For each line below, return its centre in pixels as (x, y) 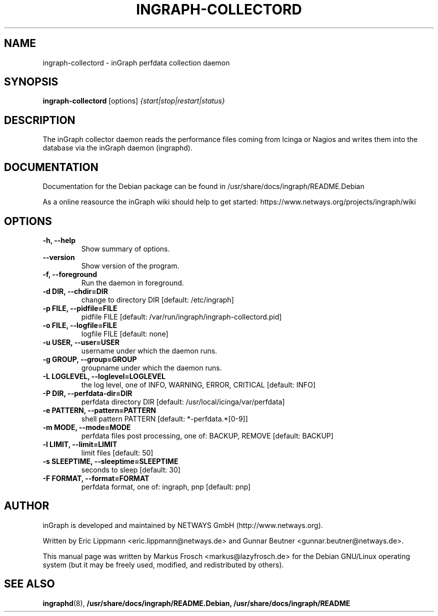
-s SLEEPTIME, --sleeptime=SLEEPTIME (110, 461)
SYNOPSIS (31, 82)
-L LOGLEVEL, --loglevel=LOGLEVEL (104, 376)
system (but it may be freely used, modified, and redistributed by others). (163, 564)
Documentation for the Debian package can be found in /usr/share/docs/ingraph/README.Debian (203, 186)
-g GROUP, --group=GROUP (90, 359)
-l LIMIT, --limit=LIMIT (80, 444)
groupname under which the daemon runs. (151, 367)
